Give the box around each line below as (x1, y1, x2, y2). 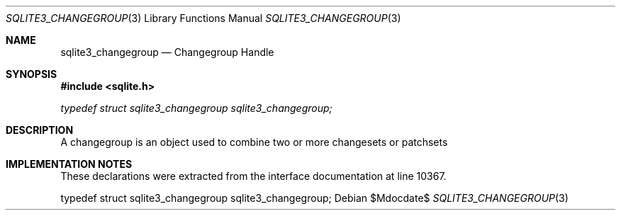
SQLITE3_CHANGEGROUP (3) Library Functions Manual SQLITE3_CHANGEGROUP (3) (6, 12, 401, 24)
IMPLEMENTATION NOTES (6, 158, 133, 170)
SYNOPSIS (6, 68, 57, 80)
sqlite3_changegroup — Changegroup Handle (60, 46, 274, 58)
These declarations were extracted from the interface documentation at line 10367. (60, 170, 447, 182)
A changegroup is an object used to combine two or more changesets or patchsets (60, 136, 448, 148)
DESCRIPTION (6, 124, 74, 136)
